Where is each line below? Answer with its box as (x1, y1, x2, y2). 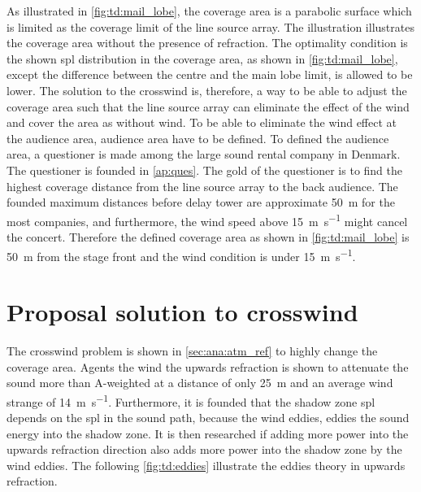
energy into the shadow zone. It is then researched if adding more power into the (7, 425, 409, 442)
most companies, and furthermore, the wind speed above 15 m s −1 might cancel (7, 210, 408, 229)
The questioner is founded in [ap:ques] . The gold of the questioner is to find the (7, 161, 402, 178)
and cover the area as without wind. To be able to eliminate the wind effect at (7, 114, 397, 131)
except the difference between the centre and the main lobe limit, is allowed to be (7, 66, 413, 83)
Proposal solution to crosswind (7, 295, 358, 328)
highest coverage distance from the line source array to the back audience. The (7, 177, 398, 194)
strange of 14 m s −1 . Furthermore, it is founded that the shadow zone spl (7, 390, 375, 410)
